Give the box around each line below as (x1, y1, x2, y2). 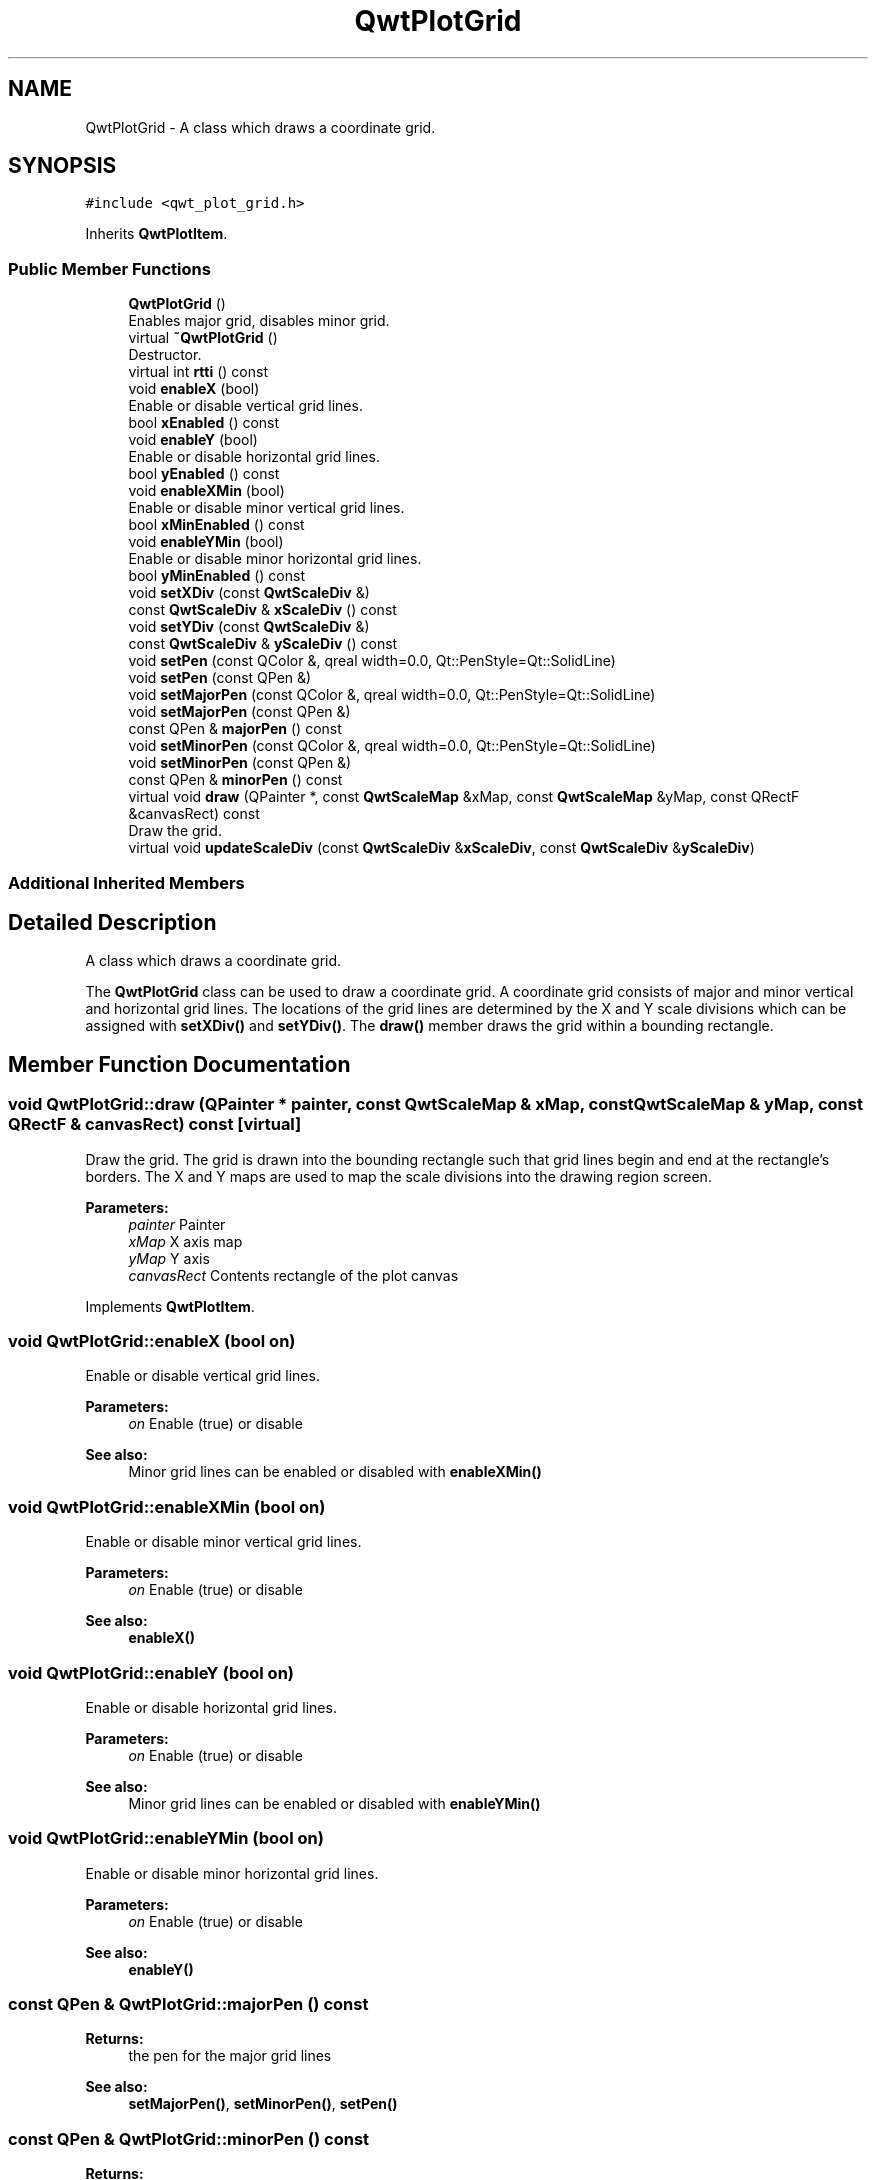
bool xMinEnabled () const (128, 516, 305, 534)
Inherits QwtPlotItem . (85, 225, 228, 243)
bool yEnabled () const (128, 465, 280, 483)
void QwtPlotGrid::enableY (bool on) (8, 1662, 294, 1683)
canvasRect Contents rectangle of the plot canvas (128, 1266, 459, 1284)
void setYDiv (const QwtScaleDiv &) (128, 618, 370, 636)
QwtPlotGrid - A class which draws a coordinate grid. (85, 118, 436, 136)
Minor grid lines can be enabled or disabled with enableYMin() (128, 1794, 541, 1812)
